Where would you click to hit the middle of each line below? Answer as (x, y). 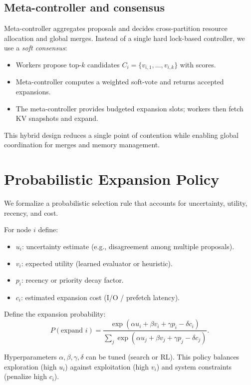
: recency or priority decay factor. (73, 280)
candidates (104, 64)
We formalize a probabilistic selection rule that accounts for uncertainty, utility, (126, 203)
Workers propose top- (49, 64)
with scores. (198, 64)
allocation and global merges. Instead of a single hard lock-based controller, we (125, 38)
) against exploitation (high (107, 366)
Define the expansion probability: (55, 314)
